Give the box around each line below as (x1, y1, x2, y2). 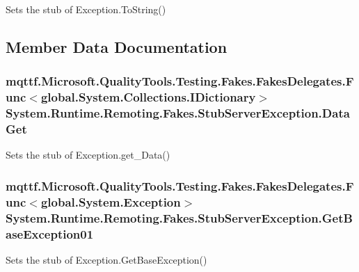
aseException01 (6, 225, 94, 242)
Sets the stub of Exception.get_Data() (6, 147, 170, 162)
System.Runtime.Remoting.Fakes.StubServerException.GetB (6, 209, 353, 226)
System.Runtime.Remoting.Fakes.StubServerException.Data (6, 104, 350, 122)
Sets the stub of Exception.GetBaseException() (6, 252, 207, 266)
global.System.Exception (40, 193, 181, 210)
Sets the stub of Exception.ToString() (6, 2, 166, 16)
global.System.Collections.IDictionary (40, 88, 256, 106)
